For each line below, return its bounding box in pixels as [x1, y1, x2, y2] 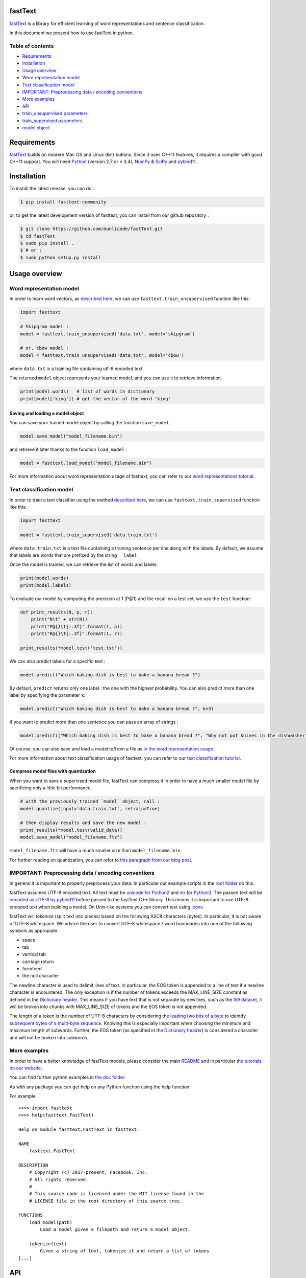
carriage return [22, 958, 54, 965]
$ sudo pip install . [20, 240, 74, 246]
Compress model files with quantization [9, 768, 96, 774]
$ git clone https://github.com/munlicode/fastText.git [20, 226, 163, 232]
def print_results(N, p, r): [20, 609, 93, 615]
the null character [22, 973, 60, 979]
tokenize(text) [29, 1241, 67, 1247]
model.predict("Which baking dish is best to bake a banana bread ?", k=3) [20, 706, 214, 712]
